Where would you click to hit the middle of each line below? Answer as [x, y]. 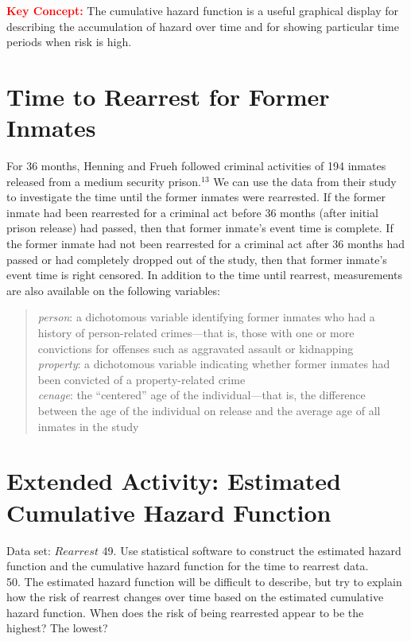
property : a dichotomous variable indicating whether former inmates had [214, 364]
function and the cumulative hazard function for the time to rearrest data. [188, 566]
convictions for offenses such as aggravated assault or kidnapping [196, 348]
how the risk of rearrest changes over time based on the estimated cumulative [195, 597]
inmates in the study [88, 426]
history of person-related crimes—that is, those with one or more [196, 333]
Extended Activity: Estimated [174, 481]
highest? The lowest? [57, 628]
